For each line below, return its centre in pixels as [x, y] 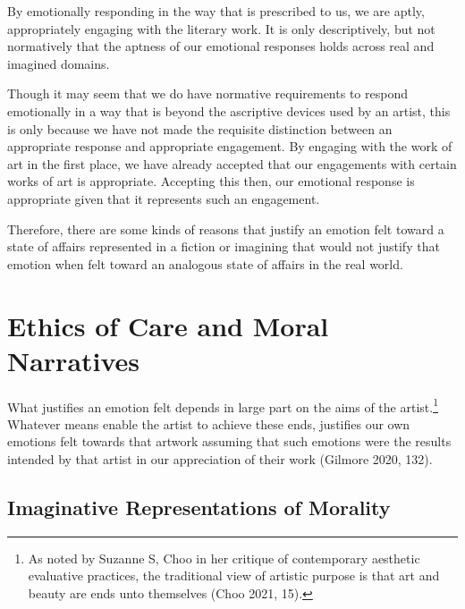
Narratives [74, 360]
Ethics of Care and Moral [168, 325]
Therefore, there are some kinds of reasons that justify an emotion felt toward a [226, 228]
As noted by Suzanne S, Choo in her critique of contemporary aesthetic [224, 558]
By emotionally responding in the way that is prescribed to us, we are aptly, [216, 11]
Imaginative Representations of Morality [199, 507]
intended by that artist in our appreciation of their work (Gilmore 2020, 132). [220, 459]
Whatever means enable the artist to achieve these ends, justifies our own [209, 423]
